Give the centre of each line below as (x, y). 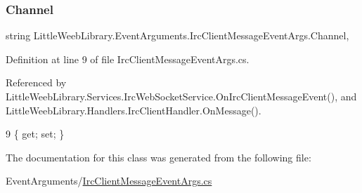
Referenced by (36, 82)
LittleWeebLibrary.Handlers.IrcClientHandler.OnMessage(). (134, 110)
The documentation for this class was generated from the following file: (159, 157)
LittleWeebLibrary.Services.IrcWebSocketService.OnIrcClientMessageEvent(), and (181, 96)
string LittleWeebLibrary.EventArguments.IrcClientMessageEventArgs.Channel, (177, 35)
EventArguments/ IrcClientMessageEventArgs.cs (109, 181)
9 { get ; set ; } (35, 134)
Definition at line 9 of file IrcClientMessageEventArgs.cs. (128, 59)
